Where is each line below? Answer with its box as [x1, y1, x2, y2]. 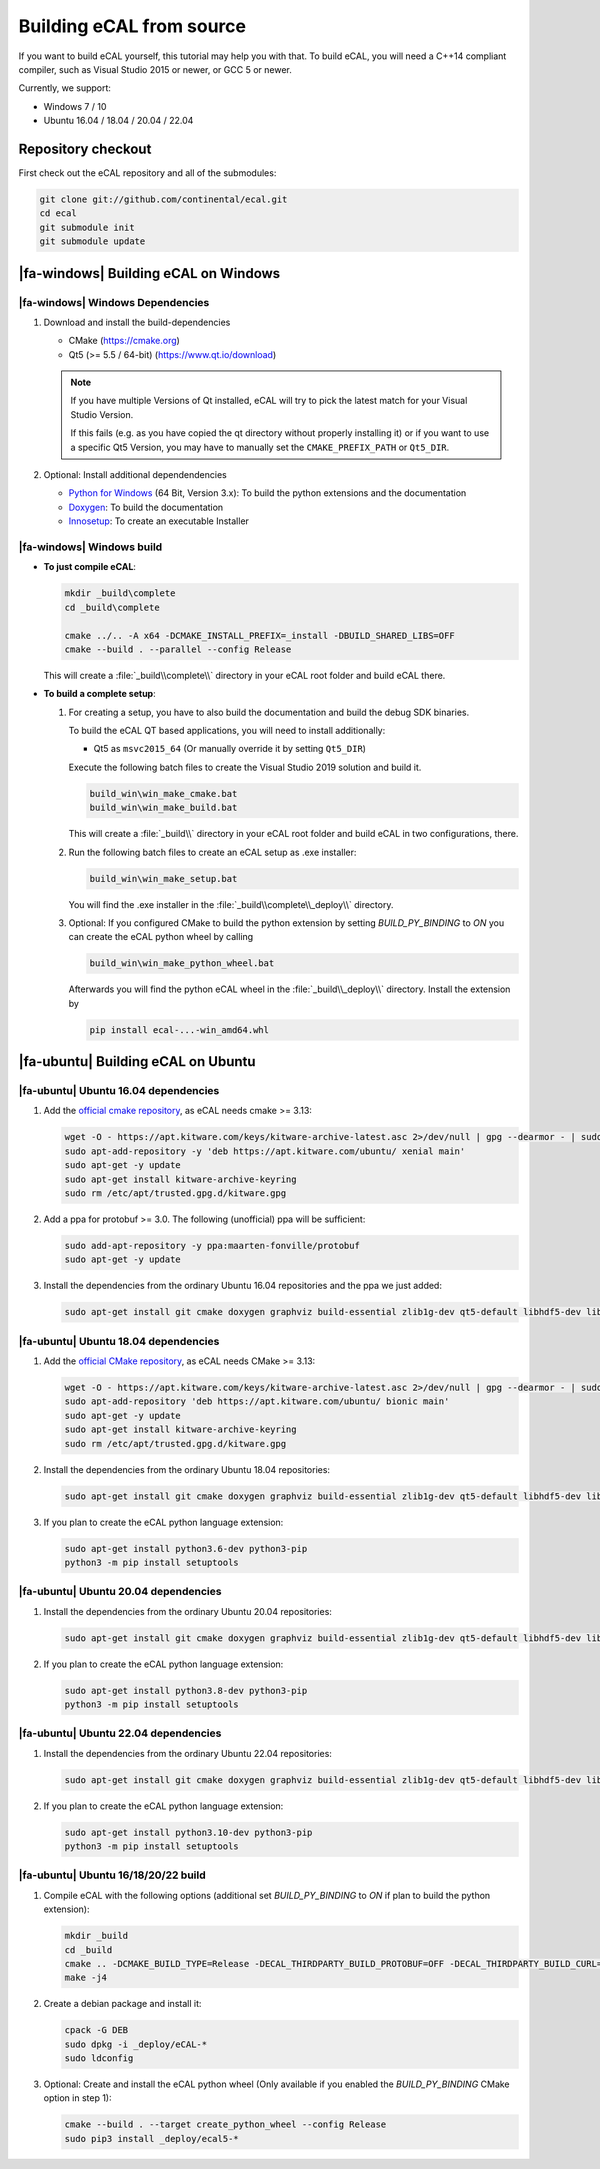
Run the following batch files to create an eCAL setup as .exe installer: [68, 846, 357, 858]
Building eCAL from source [18, 15, 247, 37]
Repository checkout [18, 140, 152, 157]
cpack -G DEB [64, 2025, 129, 2036]
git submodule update [39, 236, 146, 247]
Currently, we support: [18, 82, 112, 94]
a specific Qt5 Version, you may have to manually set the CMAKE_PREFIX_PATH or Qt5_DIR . [70, 441, 450, 453]
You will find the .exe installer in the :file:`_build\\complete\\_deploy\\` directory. [68, 898, 394, 910]
